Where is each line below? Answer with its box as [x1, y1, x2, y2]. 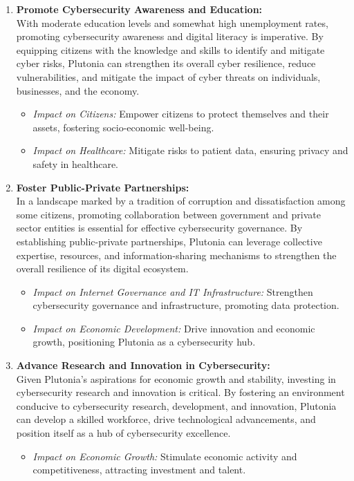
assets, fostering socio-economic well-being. [32, 120, 214, 134]
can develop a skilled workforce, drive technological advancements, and [16, 412, 316, 426]
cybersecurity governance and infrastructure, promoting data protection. [32, 298, 339, 312]
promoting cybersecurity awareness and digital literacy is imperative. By [16, 29, 324, 44]
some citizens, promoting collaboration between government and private [16, 207, 321, 221]
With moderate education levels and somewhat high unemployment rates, [16, 15, 328, 30]
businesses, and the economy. [16, 83, 140, 97]
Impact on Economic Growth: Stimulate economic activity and [32, 449, 297, 463]
